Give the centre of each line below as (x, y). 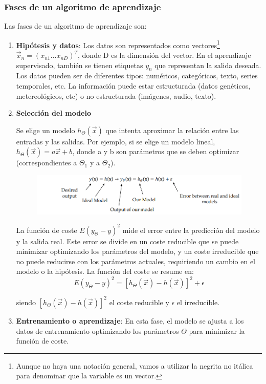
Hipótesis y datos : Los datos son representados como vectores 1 (118, 44)
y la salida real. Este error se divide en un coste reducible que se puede (127, 241)
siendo (26, 302)
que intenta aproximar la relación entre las (172, 130)
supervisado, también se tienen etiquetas (80, 65)
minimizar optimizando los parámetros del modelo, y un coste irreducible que (137, 251)
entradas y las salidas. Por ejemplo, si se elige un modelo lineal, (116, 141)
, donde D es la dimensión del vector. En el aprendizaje (164, 55)
